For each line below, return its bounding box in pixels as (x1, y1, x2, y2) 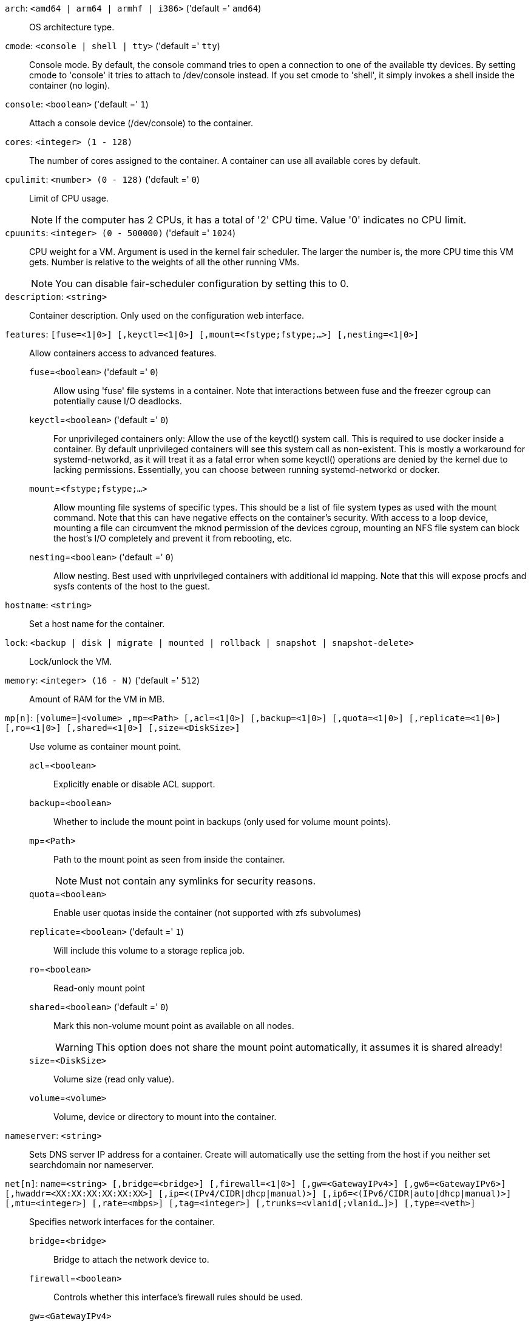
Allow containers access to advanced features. (29, 348, 217, 358)
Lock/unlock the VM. (29, 656, 112, 667)
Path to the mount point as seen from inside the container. (53, 854, 285, 864)
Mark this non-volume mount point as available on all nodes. (53, 1020, 294, 1031)
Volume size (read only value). (53, 1074, 175, 1084)
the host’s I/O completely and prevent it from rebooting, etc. (53, 533, 293, 543)
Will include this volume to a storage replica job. (53, 945, 245, 956)
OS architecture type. (29, 22, 115, 32)
